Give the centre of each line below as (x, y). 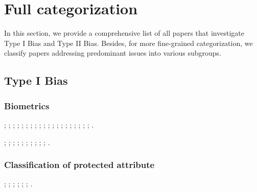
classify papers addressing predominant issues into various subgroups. (113, 53)
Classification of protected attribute (79, 165)
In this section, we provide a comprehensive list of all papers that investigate (124, 33)
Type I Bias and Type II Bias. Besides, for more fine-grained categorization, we (128, 43)
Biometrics (27, 105)
